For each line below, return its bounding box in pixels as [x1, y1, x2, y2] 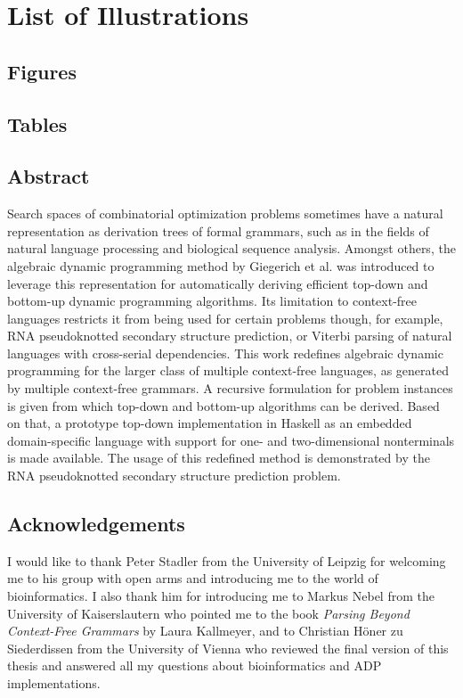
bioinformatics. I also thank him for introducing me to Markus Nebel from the [7, 587, 435, 605]
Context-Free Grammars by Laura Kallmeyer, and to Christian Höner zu [7, 621, 403, 640]
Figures [7, 57, 77, 85]
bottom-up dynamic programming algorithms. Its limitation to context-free [7, 292, 417, 310]
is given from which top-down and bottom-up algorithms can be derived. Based [7, 396, 440, 415]
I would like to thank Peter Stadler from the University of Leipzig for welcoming [7, 551, 446, 570]
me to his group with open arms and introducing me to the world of [7, 569, 378, 587]
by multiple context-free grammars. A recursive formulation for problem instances [7, 379, 453, 398]
